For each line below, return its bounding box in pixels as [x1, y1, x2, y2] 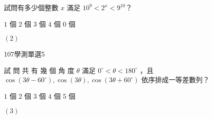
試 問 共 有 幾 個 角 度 [4, 65, 74, 75]
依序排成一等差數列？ [141, 74, 210, 85]
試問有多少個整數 [4, 2, 58, 12]
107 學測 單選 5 [4, 49, 45, 59]
